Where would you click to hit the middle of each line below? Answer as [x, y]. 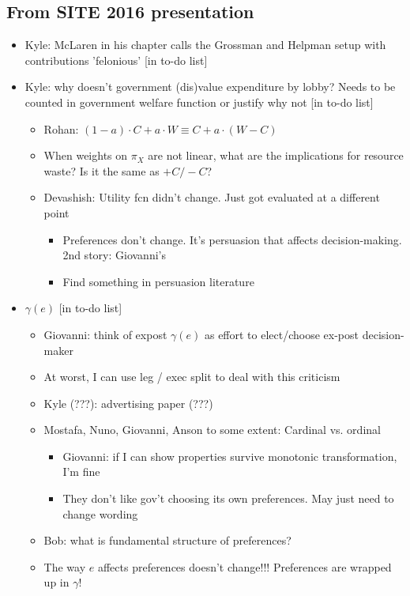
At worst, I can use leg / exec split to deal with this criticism [192, 377]
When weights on [86, 155]
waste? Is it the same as [102, 170]
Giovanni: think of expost [105, 334]
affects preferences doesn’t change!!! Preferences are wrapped [244, 566]
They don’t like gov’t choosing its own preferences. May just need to [228, 498]
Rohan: [61, 128]
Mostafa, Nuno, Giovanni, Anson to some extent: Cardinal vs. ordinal [212, 430]
